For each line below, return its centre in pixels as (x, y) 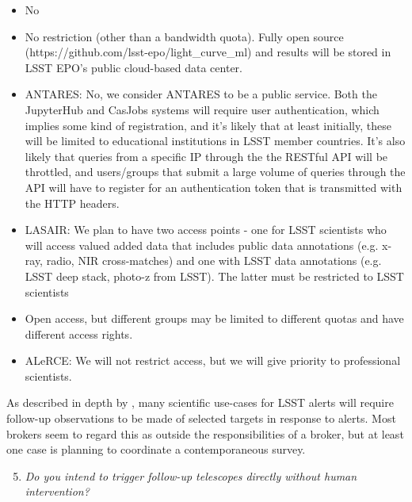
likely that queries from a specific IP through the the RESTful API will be (206, 156)
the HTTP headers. (72, 203)
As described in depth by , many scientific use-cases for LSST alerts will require (200, 402)
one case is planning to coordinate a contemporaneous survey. (156, 449)
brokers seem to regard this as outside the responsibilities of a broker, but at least (205, 433)
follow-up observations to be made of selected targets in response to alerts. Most (201, 418)
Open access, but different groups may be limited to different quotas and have (214, 318)
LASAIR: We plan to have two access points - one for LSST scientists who (206, 230)
